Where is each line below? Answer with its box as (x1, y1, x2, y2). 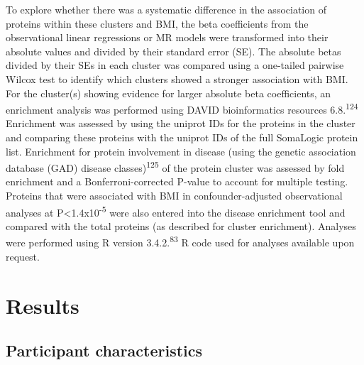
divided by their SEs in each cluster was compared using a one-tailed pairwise (6, 58, 344, 72)
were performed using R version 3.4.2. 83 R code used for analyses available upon (6, 233, 355, 250)
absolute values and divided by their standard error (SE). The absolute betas (6, 43, 341, 58)
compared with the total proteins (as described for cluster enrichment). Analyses (6, 218, 356, 233)
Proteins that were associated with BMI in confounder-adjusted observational (6, 188, 343, 203)
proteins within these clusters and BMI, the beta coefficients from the (6, 16, 309, 31)
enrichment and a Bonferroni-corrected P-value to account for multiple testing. (6, 174, 348, 189)
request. (6, 249, 40, 263)
